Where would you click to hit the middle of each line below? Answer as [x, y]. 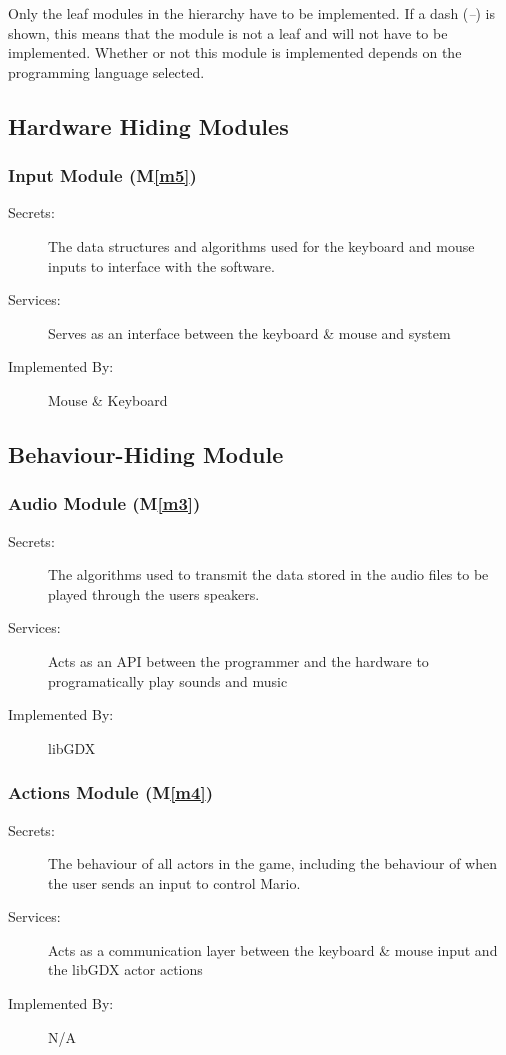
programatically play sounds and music [168, 680]
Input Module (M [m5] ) [102, 175]
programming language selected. [106, 71]
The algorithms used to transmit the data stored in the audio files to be [268, 574]
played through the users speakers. [154, 593]
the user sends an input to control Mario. [174, 882]
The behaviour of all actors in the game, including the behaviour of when [273, 863]
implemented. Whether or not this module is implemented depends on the [235, 52]
